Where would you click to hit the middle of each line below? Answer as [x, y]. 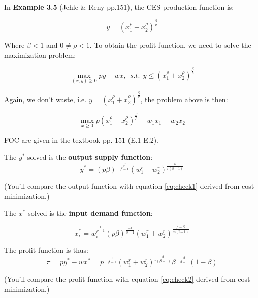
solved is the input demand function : [90, 213]
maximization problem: [40, 55]
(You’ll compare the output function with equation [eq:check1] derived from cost [129, 186]
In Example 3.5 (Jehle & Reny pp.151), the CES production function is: [119, 7]
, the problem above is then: [184, 99]
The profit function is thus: [46, 250]
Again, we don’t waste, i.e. [45, 99]
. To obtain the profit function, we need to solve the [170, 45]
